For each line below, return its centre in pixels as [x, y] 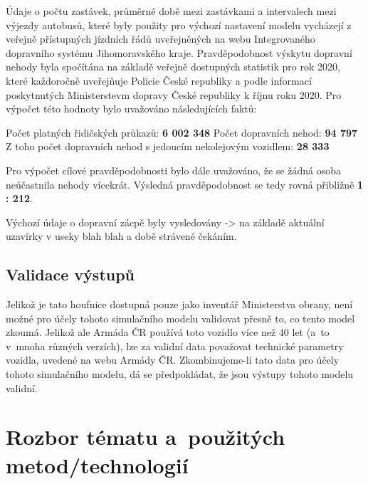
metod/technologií [97, 464]
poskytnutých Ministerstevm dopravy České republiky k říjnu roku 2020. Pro [174, 94]
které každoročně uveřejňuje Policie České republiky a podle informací [159, 80]
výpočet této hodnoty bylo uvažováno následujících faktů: [131, 109]
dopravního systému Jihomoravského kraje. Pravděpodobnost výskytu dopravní [179, 52]
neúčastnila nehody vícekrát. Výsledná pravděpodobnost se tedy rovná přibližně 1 [185, 184]
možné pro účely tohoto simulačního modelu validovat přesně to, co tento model [180, 318]
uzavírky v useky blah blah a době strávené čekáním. [121, 236]
